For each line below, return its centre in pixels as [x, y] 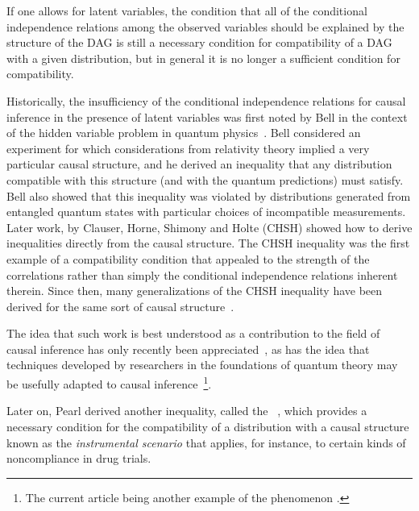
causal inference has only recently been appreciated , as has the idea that [188, 349]
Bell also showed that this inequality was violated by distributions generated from [209, 195]
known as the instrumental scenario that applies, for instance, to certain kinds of [206, 442]
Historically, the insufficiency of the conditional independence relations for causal [206, 100]
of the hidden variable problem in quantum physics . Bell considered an [184, 133]
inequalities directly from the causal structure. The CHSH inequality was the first [208, 243]
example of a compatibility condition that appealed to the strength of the [188, 258]
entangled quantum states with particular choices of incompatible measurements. [206, 212]
